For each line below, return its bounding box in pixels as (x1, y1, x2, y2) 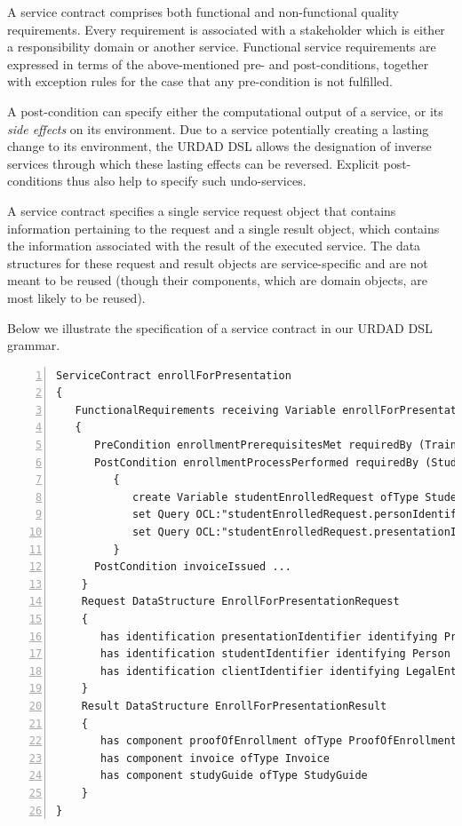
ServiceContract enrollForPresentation (56, 369, 291, 382)
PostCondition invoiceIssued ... (93, 560, 291, 574)
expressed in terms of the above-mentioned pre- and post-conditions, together (7, 54, 429, 73)
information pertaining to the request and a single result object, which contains (7, 218, 440, 237)
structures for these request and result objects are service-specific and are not (7, 253, 428, 272)
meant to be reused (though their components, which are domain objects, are (7, 271, 427, 290)
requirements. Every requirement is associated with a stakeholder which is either (7, 20, 445, 38)
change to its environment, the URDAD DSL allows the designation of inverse (7, 137, 432, 155)
